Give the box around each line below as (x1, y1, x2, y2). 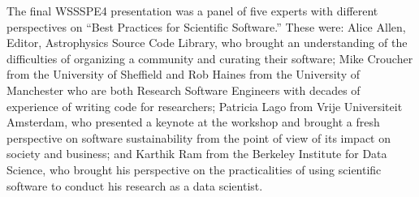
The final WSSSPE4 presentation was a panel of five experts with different (6, 2, 378, 19)
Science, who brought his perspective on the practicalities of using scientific (6, 161, 382, 178)
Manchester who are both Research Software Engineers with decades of (6, 81, 361, 98)
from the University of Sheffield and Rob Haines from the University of (6, 66, 360, 83)
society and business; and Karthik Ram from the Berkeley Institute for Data (6, 145, 387, 162)
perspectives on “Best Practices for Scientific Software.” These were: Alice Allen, (6, 18, 406, 35)
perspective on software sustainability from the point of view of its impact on (6, 129, 391, 146)
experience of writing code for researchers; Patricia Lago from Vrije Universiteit (6, 97, 403, 114)
